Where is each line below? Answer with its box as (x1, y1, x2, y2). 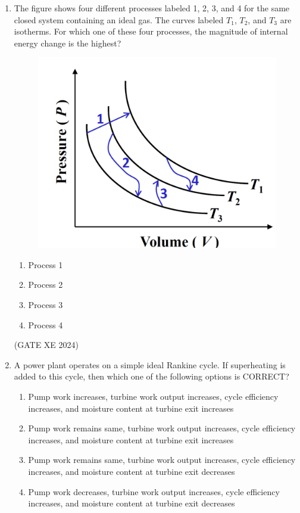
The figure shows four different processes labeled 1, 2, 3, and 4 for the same (14, 2, 290, 14)
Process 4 (28, 318, 63, 331)
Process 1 (28, 258, 63, 271)
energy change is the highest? (14, 36, 121, 49)
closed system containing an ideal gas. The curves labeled (14, 13, 224, 26)
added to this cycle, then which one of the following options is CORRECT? (14, 370, 289, 383)
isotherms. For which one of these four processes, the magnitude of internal (14, 25, 288, 38)
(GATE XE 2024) (14, 338, 79, 351)
